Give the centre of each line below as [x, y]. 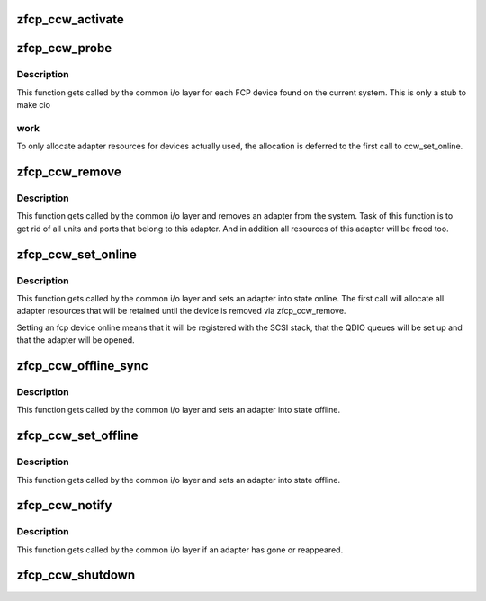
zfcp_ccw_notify [64, 505]
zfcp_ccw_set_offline [77, 436]
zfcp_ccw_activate [71, 19]
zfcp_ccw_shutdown [76, 575]
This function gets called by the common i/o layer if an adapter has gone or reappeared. [180, 550]
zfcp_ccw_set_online [76, 254]
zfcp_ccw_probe [64, 48]
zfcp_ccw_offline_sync [82, 366]
